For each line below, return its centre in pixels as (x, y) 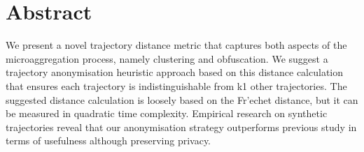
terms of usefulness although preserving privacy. (108, 140)
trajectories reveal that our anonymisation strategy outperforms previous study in (181, 127)
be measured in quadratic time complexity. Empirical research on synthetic (167, 113)
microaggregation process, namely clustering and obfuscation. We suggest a (167, 58)
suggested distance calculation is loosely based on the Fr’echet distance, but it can (182, 99)
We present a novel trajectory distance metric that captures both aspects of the (176, 45)
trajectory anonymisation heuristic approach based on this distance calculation (175, 72)
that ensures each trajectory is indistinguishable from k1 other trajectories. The (176, 85)
